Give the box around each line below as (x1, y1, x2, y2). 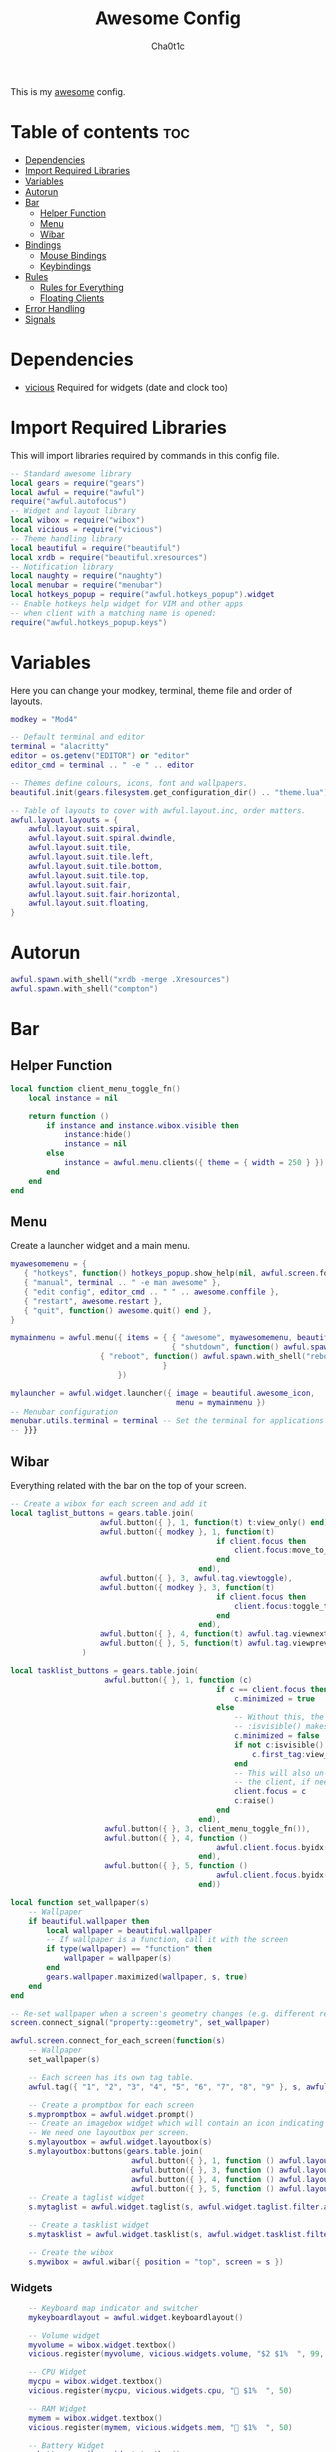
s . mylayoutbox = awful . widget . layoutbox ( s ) (28, 2137, 213, 2147)
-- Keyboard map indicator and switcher (28, 2303, 199, 2313)
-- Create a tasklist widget (28, 2220, 150, 2231)
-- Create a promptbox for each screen (28, 2100, 195, 2110)
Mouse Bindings (39, 249, 107, 261)
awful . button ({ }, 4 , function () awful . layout (131, 2174, 333, 2184)
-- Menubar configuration (10, 1407, 118, 1417)
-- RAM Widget (28, 2403, 87, 2414)
